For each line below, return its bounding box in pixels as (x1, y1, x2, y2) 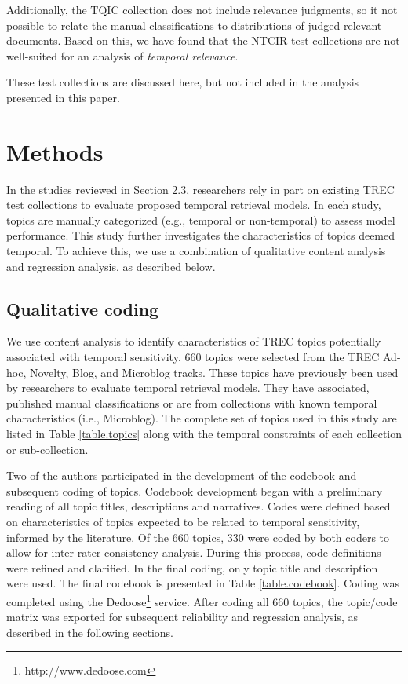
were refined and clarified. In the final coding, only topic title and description (6, 559, 378, 576)
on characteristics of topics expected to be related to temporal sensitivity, (6, 513, 360, 529)
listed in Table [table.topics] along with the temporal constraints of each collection (6, 426, 403, 442)
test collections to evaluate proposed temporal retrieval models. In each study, (6, 196, 381, 213)
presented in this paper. (6, 89, 120, 105)
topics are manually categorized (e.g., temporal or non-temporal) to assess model (6, 211, 395, 228)
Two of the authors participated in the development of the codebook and (6, 467, 357, 484)
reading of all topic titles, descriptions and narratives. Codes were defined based (6, 498, 391, 514)
